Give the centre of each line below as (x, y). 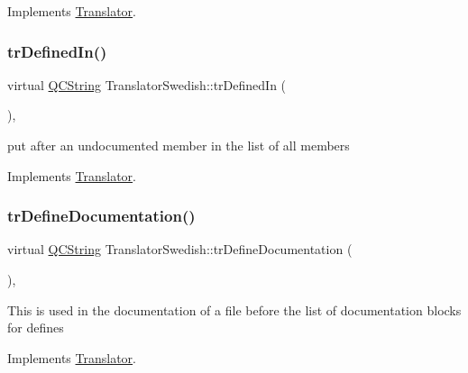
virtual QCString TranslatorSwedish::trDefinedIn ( (147, 84)
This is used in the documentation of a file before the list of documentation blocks (234, 309)
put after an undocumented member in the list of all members (179, 145)
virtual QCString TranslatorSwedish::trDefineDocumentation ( (180, 249)
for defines (36, 328)
